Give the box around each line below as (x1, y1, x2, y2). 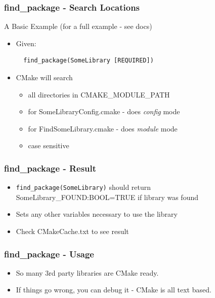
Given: (16, 38, 36, 48)
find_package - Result (4, 161, 97, 174)
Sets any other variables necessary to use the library (16, 209, 178, 219)
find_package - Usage (4, 247, 94, 260)
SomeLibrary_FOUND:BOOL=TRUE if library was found (16, 191, 199, 202)
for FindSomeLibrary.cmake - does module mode (28, 123, 178, 134)
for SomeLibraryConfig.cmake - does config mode (28, 106, 180, 117)
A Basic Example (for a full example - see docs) (4, 21, 152, 31)
